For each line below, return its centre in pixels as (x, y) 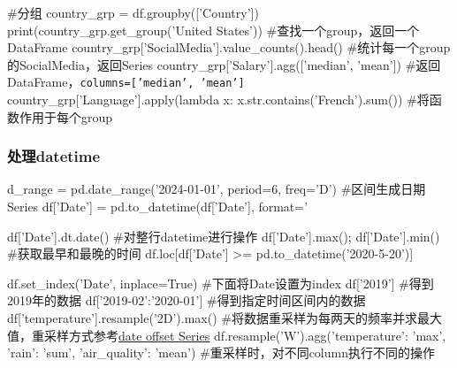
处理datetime (54, 156)
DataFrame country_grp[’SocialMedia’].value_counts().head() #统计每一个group (229, 47)
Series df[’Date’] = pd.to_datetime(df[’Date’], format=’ (158, 207)
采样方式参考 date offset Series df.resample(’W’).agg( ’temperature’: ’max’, (245, 335)
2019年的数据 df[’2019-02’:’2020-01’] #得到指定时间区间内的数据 (187, 300)
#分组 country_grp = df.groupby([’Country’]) (133, 12)
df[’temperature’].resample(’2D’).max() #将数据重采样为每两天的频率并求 (212, 318)
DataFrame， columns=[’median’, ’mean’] (126, 82)
